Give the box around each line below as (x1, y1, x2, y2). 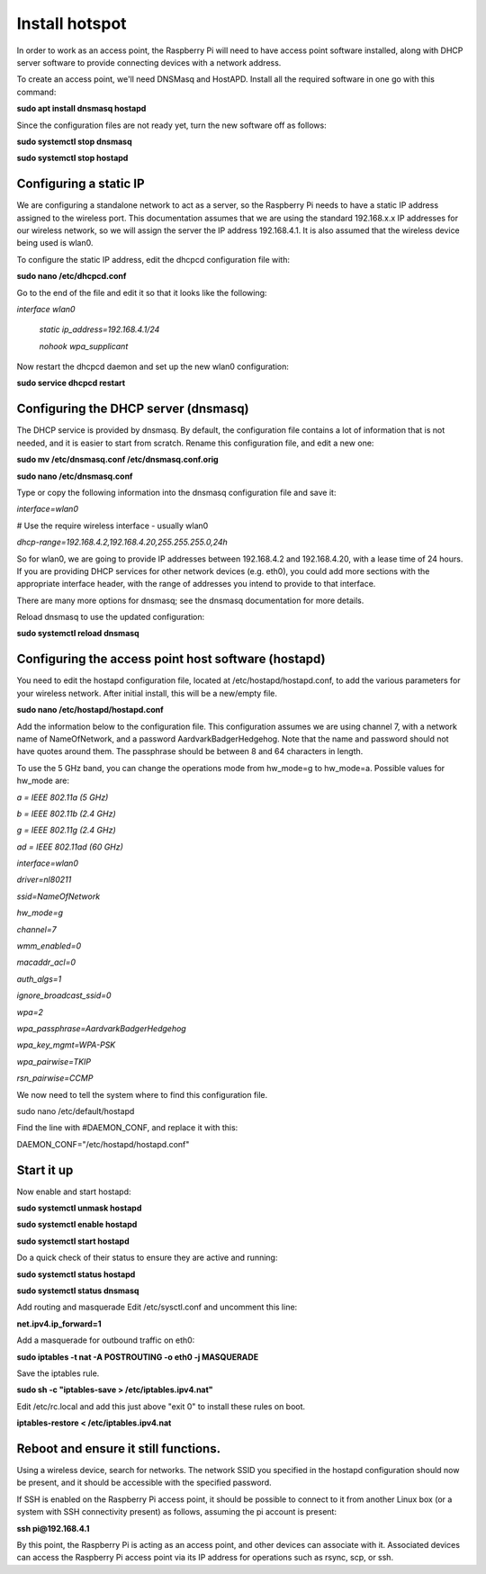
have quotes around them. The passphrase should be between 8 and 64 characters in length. (16, 746, 364, 757)
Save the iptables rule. (16, 1368, 100, 1379)
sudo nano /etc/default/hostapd (16, 1105, 135, 1116)
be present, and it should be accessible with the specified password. (16, 1477, 272, 1489)
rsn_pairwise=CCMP (16, 1073, 94, 1084)
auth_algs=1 (16, 973, 62, 985)
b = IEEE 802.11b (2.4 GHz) (16, 808, 116, 819)
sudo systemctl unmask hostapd (16, 1202, 142, 1213)
